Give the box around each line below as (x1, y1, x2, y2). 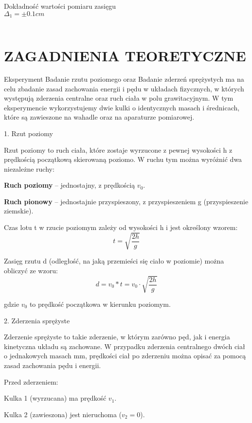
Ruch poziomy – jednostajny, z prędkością (4, 180, 135, 190)
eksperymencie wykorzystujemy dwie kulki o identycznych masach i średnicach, (4, 102, 240, 112)
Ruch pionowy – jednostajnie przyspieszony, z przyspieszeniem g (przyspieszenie (4, 196, 249, 206)
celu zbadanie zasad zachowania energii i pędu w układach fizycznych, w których (4, 83, 244, 93)
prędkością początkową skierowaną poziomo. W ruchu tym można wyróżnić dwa (4, 154, 242, 164)
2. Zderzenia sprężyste (4, 315, 70, 325)
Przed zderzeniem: (4, 376, 58, 387)
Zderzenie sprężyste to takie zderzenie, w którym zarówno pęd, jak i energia (4, 332, 230, 342)
